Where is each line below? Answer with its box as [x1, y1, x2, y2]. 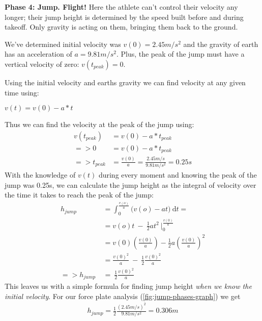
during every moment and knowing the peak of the [98, 169, 257, 180]
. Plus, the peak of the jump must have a [116, 48, 245, 59]
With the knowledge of [5, 169, 76, 180]
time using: [5, 87, 39, 97]
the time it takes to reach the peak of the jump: [5, 189, 154, 200]
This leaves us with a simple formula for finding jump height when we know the [5, 281, 252, 291]
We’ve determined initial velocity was [5, 38, 121, 49]
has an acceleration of [5, 48, 72, 59]
